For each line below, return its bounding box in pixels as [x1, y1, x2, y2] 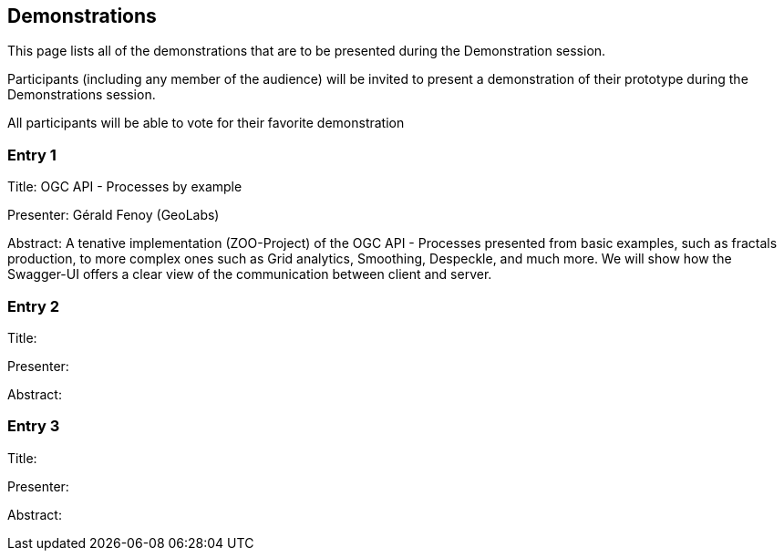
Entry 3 [7, 417, 60, 436]
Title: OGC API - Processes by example [7, 179, 242, 195]
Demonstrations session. [7, 87, 156, 103]
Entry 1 [7, 145, 57, 164]
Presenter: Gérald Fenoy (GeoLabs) [7, 207, 220, 223]
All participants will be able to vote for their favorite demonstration [7, 115, 405, 131]
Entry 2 [7, 296, 60, 315]
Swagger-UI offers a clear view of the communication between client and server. [7, 266, 492, 283]
